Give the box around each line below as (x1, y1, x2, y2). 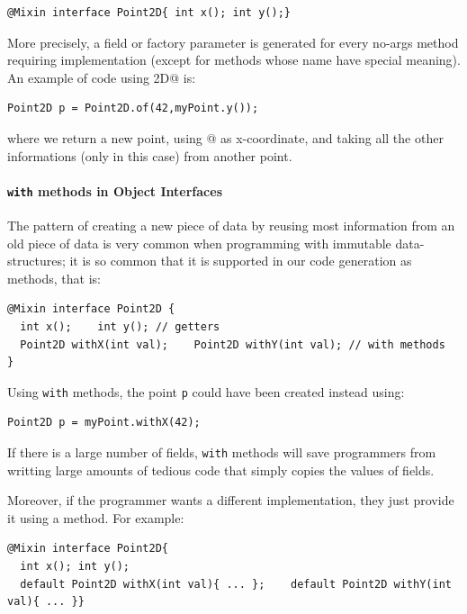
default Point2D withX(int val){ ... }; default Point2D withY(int (20, 577, 452, 591)
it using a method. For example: (7, 508, 184, 527)
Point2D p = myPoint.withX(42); (7, 416, 201, 429)
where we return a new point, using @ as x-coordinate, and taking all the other (7, 128, 444, 147)
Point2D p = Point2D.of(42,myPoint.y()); (7, 102, 259, 115)
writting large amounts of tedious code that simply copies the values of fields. (7, 460, 435, 479)
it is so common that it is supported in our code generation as (69, 251, 412, 270)
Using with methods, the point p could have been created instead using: (7, 382, 405, 401)
